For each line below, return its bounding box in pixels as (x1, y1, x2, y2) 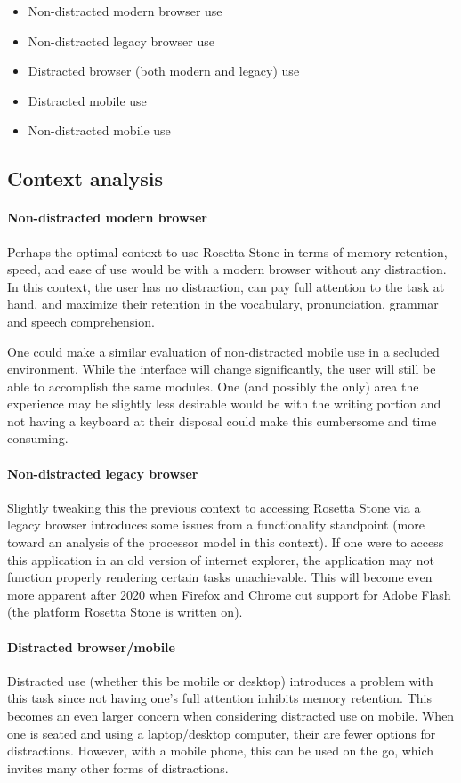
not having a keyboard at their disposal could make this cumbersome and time (7, 411, 437, 430)
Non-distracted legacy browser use (28, 31, 214, 50)
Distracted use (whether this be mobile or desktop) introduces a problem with (7, 671, 433, 690)
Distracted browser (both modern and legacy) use (28, 61, 300, 80)
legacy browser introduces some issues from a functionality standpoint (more (7, 515, 425, 534)
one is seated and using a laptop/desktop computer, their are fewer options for (7, 723, 436, 742)
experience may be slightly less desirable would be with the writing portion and (7, 394, 441, 413)
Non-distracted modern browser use (28, 2, 222, 20)
